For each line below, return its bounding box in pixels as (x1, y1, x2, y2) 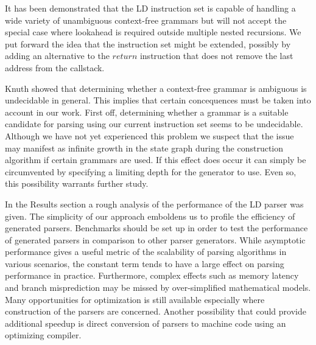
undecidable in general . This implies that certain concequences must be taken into (5, 94, 311, 106)
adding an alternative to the (5, 49, 110, 62)
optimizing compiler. (5, 329, 82, 341)
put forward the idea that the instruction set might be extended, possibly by (5, 37, 291, 50)
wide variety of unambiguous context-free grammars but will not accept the (5, 13, 287, 26)
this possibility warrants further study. (5, 177, 149, 190)
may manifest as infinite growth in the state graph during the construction (5, 141, 284, 154)
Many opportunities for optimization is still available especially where (5, 293, 265, 305)
